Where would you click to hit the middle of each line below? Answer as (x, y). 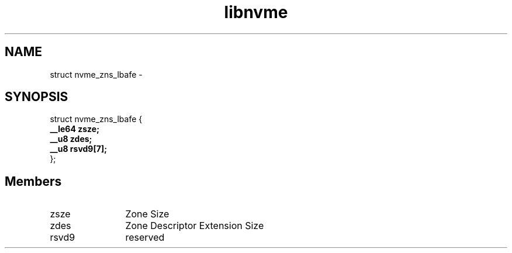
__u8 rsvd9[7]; (78, 149)
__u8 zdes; (71, 139)
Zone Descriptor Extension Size (195, 226)
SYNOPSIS (37, 97)
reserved (145, 238)
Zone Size (147, 214)
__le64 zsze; (75, 129)
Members (33, 181)
